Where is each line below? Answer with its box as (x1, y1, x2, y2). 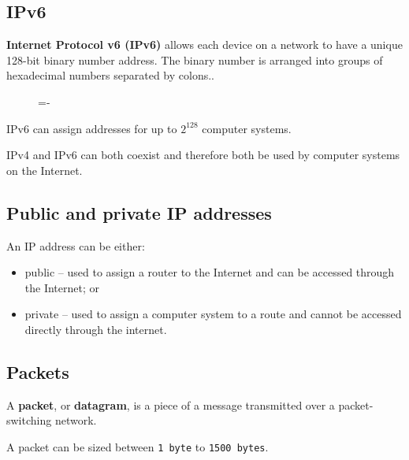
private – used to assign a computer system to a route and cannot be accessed (24, 306, 402, 322)
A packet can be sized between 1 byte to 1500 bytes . (6, 438, 269, 454)
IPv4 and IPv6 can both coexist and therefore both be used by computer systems (6, 147, 400, 163)
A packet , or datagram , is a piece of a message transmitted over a (6, 396, 335, 413)
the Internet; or (24, 279, 99, 295)
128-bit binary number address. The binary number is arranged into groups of (6, 51, 383, 68)
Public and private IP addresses (6, 200, 272, 224)
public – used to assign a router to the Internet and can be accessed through (24, 264, 395, 280)
